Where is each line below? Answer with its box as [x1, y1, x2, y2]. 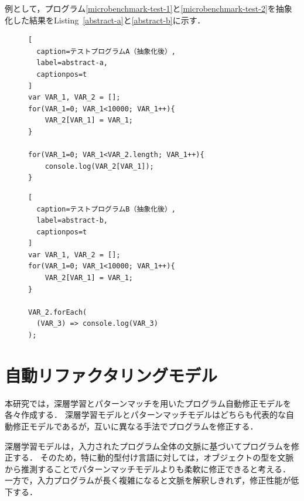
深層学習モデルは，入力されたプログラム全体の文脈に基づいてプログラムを [5, 439, 291, 452]
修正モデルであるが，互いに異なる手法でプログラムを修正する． [12, 420, 258, 432]
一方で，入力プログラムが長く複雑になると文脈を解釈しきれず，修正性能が [5, 474, 291, 486]
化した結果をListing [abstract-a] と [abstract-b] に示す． [5, 13, 206, 26]
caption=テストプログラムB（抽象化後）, [36, 205, 176, 213]
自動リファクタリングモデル [5, 363, 217, 387]
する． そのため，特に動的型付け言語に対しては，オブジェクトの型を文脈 [12, 451, 294, 463]
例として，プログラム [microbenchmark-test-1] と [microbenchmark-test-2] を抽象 [5, 2, 292, 14]
